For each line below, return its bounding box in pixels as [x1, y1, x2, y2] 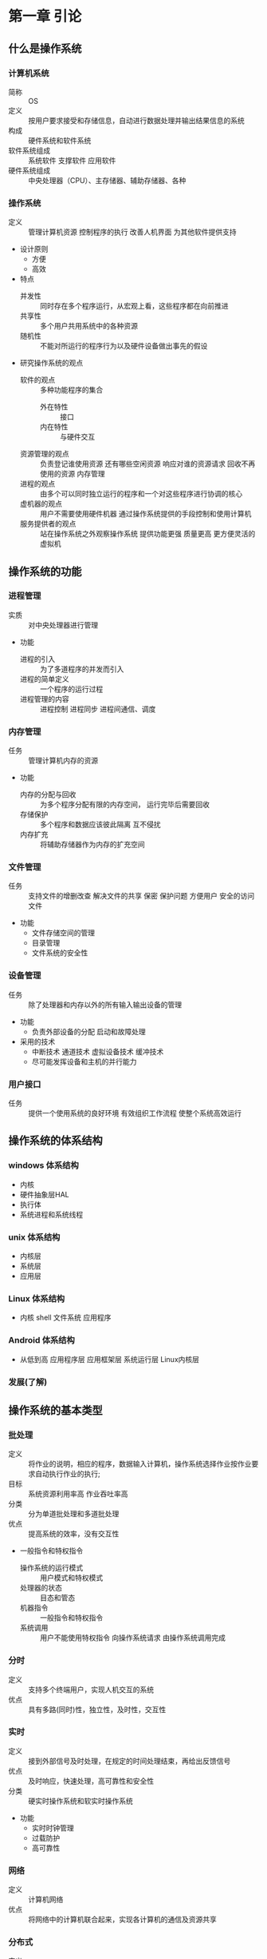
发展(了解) [8, 1376, 48, 1388]
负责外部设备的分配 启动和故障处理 [31, 1026, 146, 1036]
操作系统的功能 [8, 564, 82, 578]
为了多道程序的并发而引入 [39, 664, 124, 674]
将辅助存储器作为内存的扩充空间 [39, 840, 145, 850]
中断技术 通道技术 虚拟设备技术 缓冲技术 [31, 1046, 164, 1056]
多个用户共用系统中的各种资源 [39, 321, 138, 331]
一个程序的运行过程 [39, 684, 104, 694]
